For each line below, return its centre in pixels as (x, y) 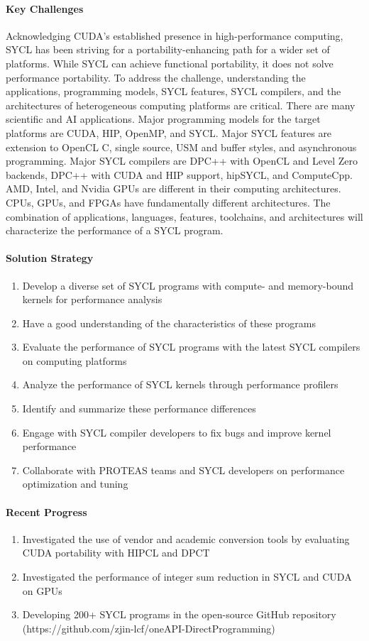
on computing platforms (75, 360)
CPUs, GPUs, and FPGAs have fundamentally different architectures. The (168, 202)
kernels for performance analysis (92, 299)
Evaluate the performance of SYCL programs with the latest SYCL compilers (191, 347)
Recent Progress (46, 511)
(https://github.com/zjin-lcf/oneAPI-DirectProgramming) (149, 628)
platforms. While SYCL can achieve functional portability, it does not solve (170, 63)
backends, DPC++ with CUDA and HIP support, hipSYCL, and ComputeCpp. (179, 174)
